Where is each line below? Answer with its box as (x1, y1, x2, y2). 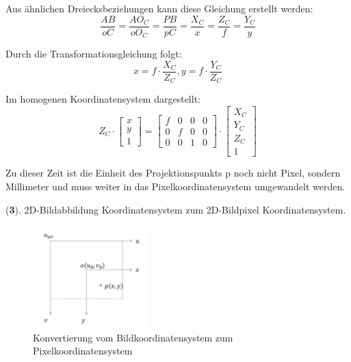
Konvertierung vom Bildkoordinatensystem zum (33, 330, 233, 344)
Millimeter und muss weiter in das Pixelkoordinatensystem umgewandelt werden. (5, 179, 346, 193)
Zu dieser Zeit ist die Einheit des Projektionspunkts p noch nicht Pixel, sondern (5, 166, 341, 180)
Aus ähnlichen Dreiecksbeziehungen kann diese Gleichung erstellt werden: (5, 1, 313, 15)
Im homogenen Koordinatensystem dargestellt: (5, 92, 200, 106)
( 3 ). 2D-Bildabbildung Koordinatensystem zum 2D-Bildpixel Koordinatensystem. (5, 202, 346, 216)
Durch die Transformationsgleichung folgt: (5, 47, 182, 61)
